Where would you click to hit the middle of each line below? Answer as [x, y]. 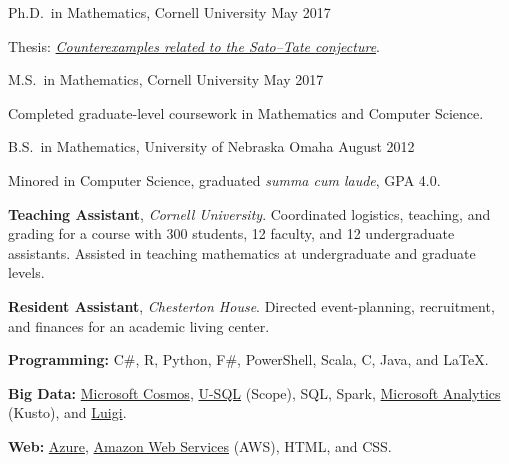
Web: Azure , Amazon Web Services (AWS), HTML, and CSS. [200, 445]
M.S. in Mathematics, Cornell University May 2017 [166, 79]
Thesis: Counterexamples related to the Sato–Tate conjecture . [194, 45]
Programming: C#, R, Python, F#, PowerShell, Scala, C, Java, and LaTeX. [248, 359]
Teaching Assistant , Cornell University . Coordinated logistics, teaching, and [249, 213]
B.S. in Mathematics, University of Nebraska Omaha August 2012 [211, 146]
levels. [26, 272]
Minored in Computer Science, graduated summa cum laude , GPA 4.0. [224, 179]
